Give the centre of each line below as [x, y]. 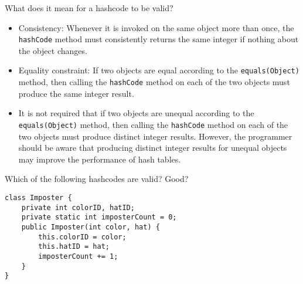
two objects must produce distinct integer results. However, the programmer [155, 136]
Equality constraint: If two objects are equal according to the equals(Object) [159, 70]
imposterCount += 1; [78, 256]
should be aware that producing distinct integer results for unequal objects [153, 148]
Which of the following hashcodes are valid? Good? [97, 179]
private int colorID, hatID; [78, 207]
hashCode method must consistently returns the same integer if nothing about [159, 39]
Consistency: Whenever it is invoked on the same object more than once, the [156, 27]
